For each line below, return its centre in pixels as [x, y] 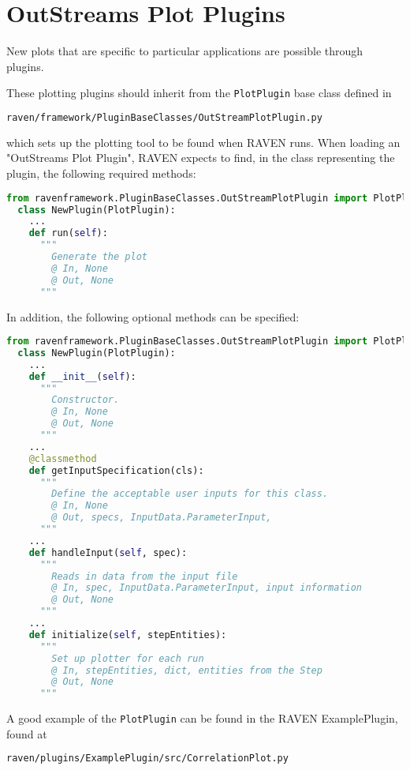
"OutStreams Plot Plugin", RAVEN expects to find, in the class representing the [201, 158]
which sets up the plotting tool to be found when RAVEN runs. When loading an [203, 142]
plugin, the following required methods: [101, 173]
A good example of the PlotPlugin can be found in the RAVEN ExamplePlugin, [202, 718]
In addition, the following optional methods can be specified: [153, 316]
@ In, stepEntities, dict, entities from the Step [187, 670]
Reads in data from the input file [145, 576]
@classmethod [63, 458]
